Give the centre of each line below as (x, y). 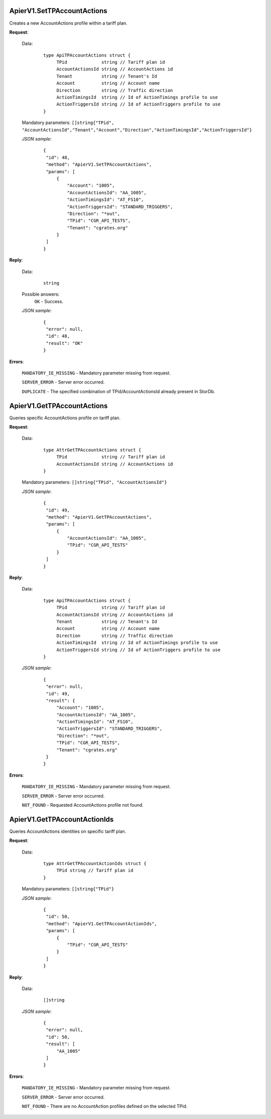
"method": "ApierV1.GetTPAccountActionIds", (102, 923)
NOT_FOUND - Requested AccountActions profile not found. (83, 805)
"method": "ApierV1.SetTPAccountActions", (99, 165)
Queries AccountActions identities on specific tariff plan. (68, 831)
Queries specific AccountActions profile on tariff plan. (65, 418)
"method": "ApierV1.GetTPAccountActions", (99, 517)
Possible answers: (41, 294)
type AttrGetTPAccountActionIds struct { (95, 864)
